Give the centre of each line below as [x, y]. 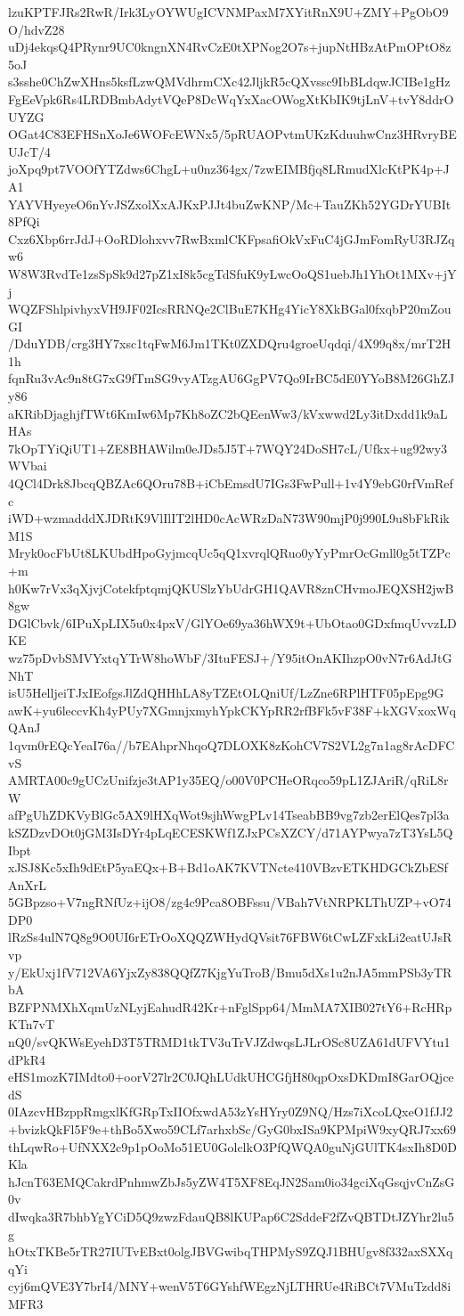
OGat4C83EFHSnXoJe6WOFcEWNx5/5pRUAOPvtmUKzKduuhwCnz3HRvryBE [232, 134]
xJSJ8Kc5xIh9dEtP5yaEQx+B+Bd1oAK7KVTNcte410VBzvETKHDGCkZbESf [228, 867]
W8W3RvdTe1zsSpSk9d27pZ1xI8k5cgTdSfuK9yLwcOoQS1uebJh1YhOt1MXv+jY [232, 273]
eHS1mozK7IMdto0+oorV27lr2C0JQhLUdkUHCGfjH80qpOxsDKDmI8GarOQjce [231, 1077]
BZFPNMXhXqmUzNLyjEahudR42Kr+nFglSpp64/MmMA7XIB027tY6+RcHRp [230, 1006]
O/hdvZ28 [37, 29]
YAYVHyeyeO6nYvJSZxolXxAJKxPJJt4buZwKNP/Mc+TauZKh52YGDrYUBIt [230, 204]
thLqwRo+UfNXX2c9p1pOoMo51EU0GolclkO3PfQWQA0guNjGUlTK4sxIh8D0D [232, 1146]
